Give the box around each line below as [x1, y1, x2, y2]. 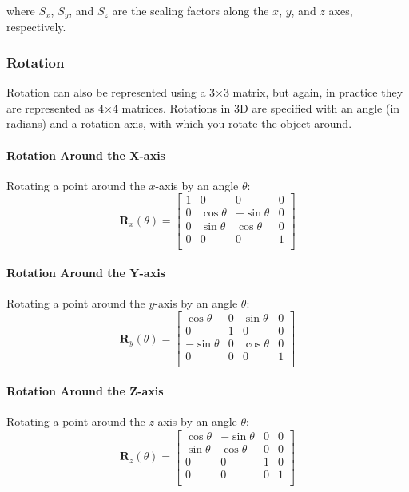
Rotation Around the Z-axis [6, 382, 164, 399]
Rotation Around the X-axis [6, 146, 165, 163]
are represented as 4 [6, 99, 104, 116]
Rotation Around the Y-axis [6, 264, 165, 281]
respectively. [6, 18, 66, 35]
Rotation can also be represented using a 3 [6, 84, 216, 101]
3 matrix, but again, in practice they [223, 84, 403, 101]
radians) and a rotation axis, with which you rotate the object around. [6, 115, 352, 132]
